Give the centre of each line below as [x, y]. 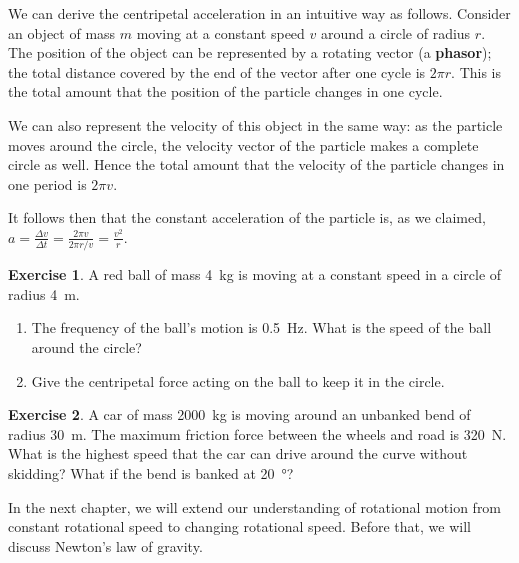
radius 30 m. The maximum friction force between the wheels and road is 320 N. [257, 433]
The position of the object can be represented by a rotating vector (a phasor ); [250, 52]
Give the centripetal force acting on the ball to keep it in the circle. [238, 380]
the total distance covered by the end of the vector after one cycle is [217, 71]
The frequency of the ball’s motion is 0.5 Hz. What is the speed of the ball [261, 327]
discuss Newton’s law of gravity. [105, 545]
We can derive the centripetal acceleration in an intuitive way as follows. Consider [259, 13]
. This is [476, 71]
